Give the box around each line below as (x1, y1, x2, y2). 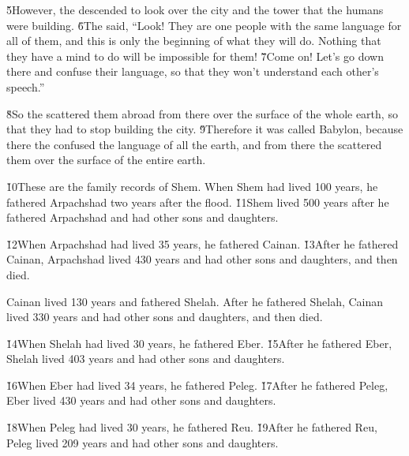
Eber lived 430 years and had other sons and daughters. (6, 392, 276, 409)
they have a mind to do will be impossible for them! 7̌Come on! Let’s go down (6, 47, 384, 64)
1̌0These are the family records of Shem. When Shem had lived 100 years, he (6, 178, 378, 194)
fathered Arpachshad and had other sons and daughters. (6, 209, 279, 226)
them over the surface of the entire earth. (6, 151, 206, 168)
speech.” (6, 78, 45, 95)
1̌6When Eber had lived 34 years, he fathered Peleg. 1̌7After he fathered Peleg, (6, 376, 388, 393)
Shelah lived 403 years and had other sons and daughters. (6, 350, 285, 367)
